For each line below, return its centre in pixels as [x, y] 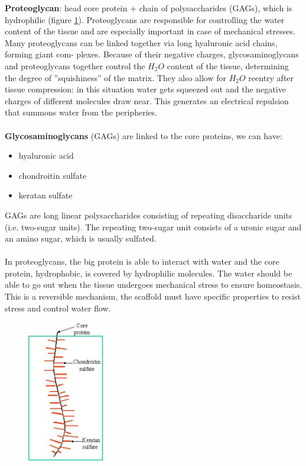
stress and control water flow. [58, 308]
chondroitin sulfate [53, 175]
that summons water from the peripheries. [81, 112]
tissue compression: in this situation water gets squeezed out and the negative [145, 89]
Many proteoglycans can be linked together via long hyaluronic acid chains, [141, 42]
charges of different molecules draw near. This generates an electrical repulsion [147, 100]
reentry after [271, 77]
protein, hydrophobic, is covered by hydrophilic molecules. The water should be [149, 273]
